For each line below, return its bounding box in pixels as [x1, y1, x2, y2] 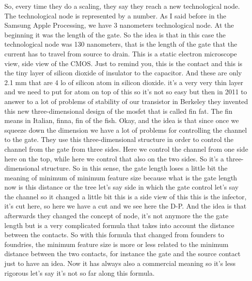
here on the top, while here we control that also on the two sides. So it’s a [4, 153, 224, 163]
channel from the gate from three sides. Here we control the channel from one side [4, 143, 248, 154]
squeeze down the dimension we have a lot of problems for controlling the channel [4, 124, 247, 135]
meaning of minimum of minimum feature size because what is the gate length [4, 172, 237, 182]
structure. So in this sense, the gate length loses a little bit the [42, 163, 228, 173]
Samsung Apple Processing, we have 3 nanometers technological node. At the [4, 20, 234, 30]
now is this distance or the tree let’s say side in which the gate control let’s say [4, 182, 239, 192]
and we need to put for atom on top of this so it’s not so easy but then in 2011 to [4, 87, 247, 97]
